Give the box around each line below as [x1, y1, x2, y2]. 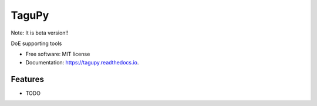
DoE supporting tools [11, 40, 62, 47]
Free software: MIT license [25, 50, 90, 58]
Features [11, 74, 44, 84]
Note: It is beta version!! [11, 29, 69, 36]
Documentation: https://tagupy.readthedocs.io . [25, 59, 139, 66]
